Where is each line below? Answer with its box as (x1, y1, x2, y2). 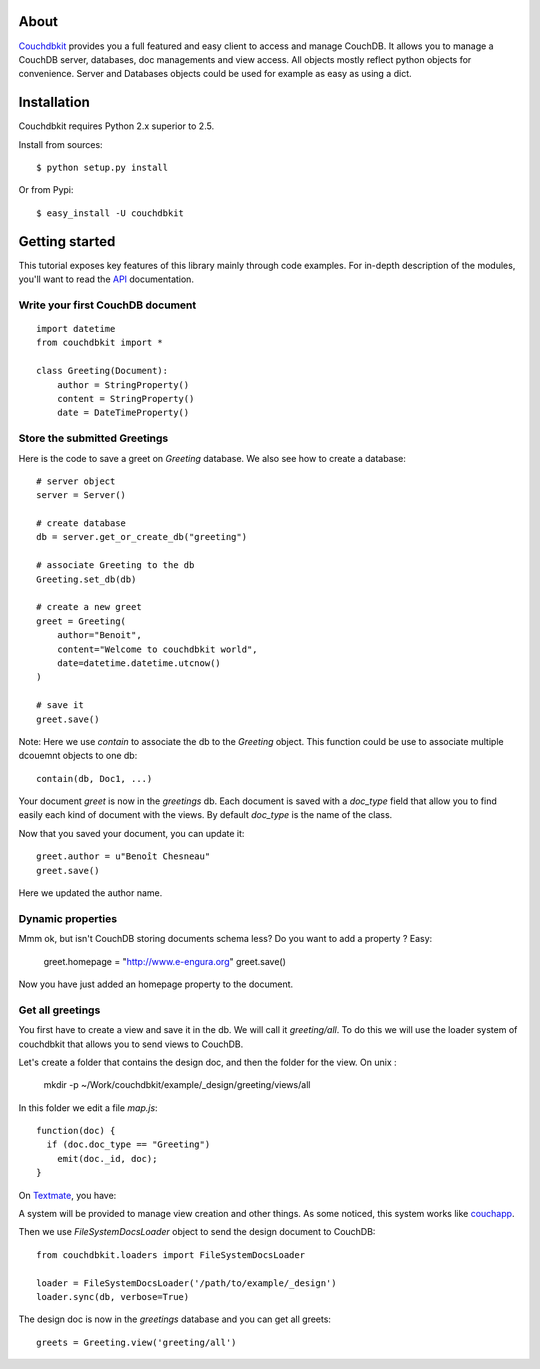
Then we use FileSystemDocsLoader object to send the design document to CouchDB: (18, 1226, 376, 1238)
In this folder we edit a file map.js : (18, 1101, 159, 1114)
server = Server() (36, 490, 127, 501)
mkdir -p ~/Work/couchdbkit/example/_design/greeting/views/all (43, 1079, 311, 1091)
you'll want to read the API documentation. (18, 273, 195, 285)
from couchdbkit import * (36, 337, 164, 349)
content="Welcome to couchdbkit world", (56, 643, 259, 655)
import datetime (36, 323, 116, 335)
